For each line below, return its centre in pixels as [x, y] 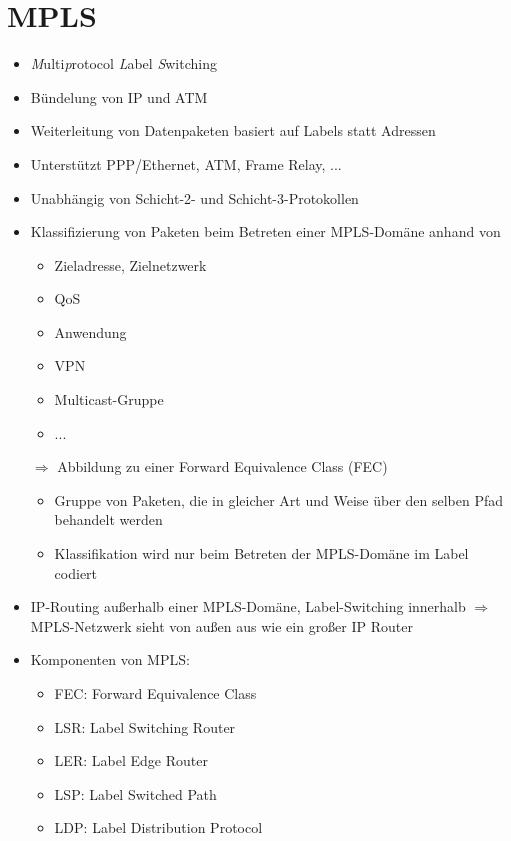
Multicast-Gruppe [109, 399]
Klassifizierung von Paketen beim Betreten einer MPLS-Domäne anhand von [265, 231]
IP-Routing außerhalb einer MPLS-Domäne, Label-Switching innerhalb [248, 606]
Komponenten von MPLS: [110, 659]
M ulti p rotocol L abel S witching [123, 63]
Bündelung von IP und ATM [119, 96]
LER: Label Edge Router [131, 760]
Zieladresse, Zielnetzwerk [130, 264]
